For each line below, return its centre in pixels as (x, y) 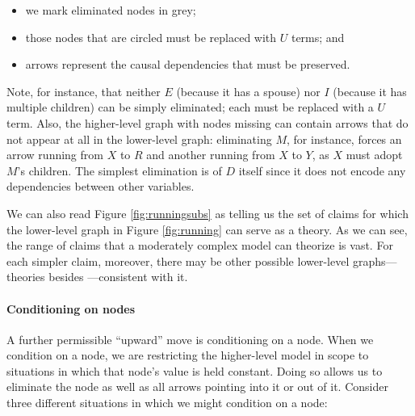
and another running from (211, 155)
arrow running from (55, 155)
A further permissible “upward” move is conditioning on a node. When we (190, 339)
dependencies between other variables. (101, 186)
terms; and (318, 37)
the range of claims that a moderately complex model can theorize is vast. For (200, 245)
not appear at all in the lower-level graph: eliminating (139, 139)
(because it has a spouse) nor (248, 91)
